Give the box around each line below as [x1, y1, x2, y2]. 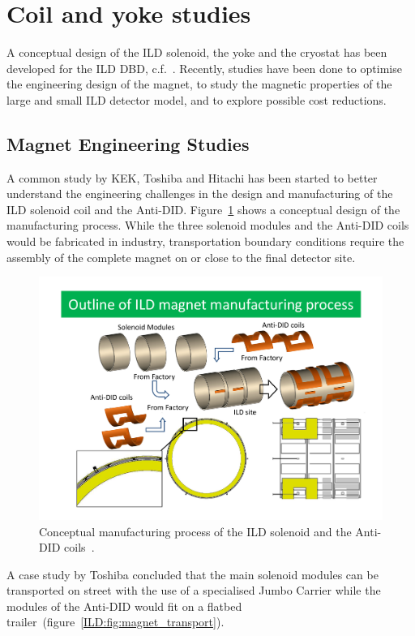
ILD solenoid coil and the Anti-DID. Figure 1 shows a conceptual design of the [6, 200, 400, 217]
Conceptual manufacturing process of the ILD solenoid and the [39, 522, 352, 539]
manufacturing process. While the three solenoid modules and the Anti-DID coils [6, 217, 409, 234]
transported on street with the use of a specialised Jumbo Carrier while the [6, 582, 381, 599]
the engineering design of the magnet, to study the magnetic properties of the [6, 75, 392, 92]
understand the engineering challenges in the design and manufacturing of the [6, 185, 393, 202]
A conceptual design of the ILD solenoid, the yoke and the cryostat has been [6, 44, 387, 61]
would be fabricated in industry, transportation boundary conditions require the [6, 233, 404, 250]
